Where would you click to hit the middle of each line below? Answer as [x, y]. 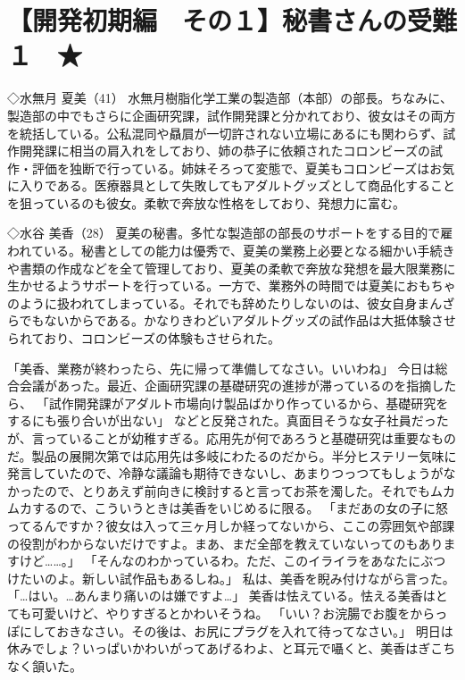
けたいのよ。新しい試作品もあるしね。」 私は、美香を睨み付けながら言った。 [231, 578]
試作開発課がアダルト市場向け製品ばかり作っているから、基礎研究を [249, 403]
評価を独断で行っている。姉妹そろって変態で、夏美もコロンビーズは [231, 168]
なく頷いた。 [45, 665]
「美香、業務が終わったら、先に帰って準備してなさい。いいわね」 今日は [221, 368]
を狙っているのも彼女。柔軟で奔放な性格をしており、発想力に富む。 [206, 202]
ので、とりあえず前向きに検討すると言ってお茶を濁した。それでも [237, 490]
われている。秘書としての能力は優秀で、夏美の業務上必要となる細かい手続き [231, 251]
